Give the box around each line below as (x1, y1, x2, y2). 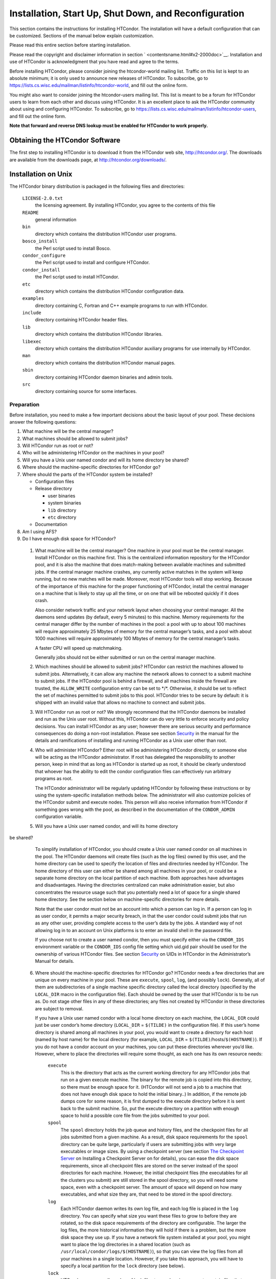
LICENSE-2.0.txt (22, 195, 63, 201)
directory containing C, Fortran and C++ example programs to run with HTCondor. (35, 302, 208, 308)
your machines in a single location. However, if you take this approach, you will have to (60, 1255, 243, 1262)
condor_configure (22, 252, 66, 258)
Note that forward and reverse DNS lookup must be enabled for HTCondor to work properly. (9, 123, 208, 129)
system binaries (48, 500, 81, 506)
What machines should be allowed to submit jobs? (22, 435, 128, 442)
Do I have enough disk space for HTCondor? (22, 536, 116, 542)
